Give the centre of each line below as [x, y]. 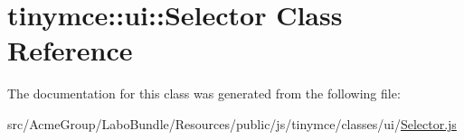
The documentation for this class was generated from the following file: [204, 93]
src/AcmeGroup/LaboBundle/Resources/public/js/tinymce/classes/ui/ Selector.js [232, 123]
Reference [70, 50]
